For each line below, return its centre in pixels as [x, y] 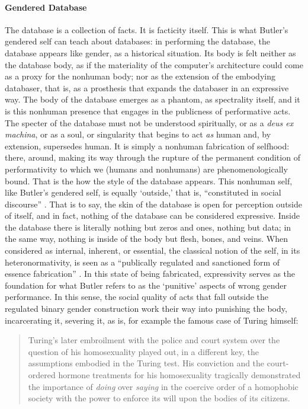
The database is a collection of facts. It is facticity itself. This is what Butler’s [147, 29]
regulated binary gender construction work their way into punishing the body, [146, 309]
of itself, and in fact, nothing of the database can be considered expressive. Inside [152, 215]
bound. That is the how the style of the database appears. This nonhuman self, [149, 180]
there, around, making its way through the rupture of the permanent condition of [153, 157]
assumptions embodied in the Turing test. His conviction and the [146, 363]
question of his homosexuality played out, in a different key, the [143, 351]
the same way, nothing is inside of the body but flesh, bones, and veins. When [147, 239]
